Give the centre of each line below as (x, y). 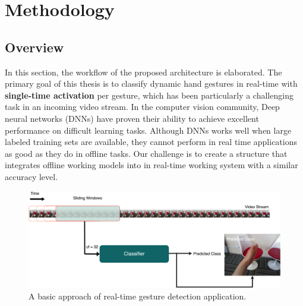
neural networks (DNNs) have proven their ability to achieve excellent (132, 118)
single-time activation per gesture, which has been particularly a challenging (149, 95)
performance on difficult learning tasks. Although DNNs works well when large (148, 130)
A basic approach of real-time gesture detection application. (138, 296)
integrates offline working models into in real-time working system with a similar (151, 165)
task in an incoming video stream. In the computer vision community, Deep (142, 107)
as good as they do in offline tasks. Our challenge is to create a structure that (146, 153)
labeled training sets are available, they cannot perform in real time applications (151, 142)
